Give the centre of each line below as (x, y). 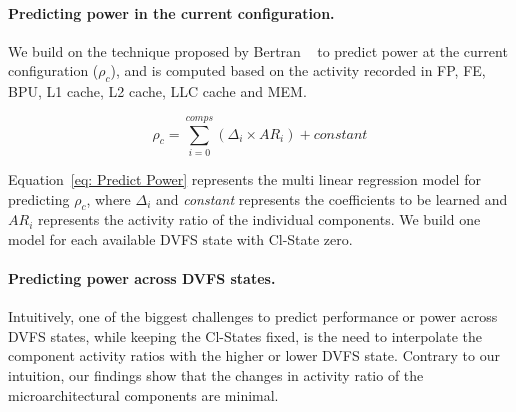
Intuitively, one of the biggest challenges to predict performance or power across (253, 316)
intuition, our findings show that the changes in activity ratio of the (216, 375)
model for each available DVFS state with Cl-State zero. (180, 238)
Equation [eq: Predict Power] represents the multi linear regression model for (244, 178)
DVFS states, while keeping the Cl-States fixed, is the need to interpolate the (245, 335)
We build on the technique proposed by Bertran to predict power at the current (258, 50)
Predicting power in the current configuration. (171, 12)
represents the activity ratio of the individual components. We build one (259, 219)
